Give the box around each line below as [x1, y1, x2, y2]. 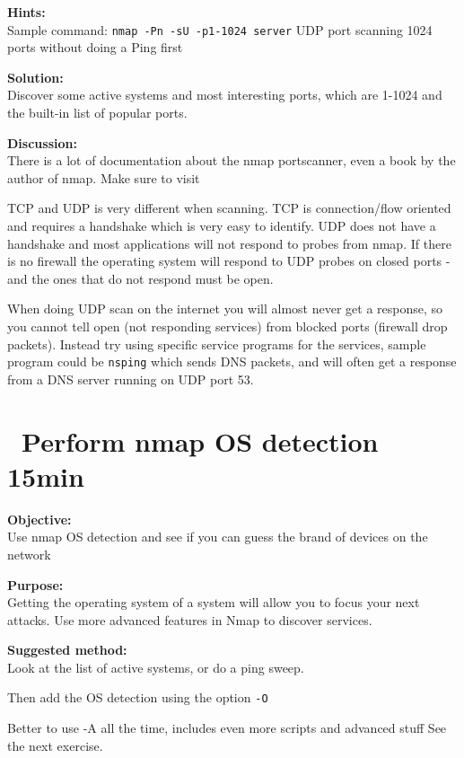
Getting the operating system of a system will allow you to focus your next [7, 593, 420, 612]
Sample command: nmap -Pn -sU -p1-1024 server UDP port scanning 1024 [7, 20, 433, 39]
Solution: [7, 67, 64, 86]
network [7, 544, 51, 563]
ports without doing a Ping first [7, 38, 183, 57]
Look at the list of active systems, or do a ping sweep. [7, 657, 304, 676]
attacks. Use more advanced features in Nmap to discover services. [7, 610, 372, 629]
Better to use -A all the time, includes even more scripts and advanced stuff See [7, 718, 447, 737]
